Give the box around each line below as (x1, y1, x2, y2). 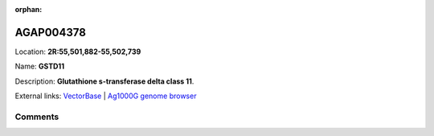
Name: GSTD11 (14, 61, 64, 72)
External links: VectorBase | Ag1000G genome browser (14, 91, 197, 101)
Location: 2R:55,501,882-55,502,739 (14, 47, 141, 56)
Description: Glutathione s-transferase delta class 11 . (14, 76, 194, 86)
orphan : (14, 5, 43, 14)
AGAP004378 (14, 25, 86, 39)
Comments (14, 111, 59, 122)
